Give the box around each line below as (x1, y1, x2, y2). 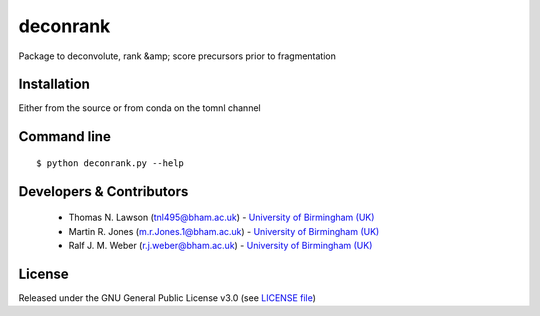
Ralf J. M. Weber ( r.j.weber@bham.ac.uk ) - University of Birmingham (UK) (68, 240, 373, 252)
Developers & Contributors (18, 183, 189, 200)
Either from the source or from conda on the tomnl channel (18, 102, 261, 114)
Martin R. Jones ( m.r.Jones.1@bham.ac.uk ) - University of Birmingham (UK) (68, 225, 380, 237)
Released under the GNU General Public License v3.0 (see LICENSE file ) (18, 291, 317, 304)
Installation (18, 76, 90, 93)
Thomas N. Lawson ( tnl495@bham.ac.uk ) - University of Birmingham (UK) (68, 211, 375, 224)
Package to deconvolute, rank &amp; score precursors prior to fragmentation (18, 50, 337, 62)
